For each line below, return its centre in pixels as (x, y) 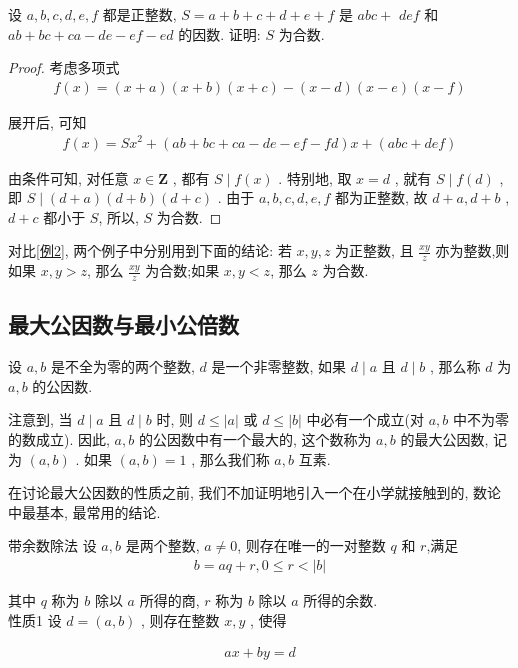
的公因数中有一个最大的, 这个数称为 (255, 438)
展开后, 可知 (47, 121)
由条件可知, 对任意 (68, 177)
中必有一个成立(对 (365, 419)
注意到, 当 (40, 419)
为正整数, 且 (374, 250)
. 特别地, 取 (315, 177)
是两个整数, (162, 545)
